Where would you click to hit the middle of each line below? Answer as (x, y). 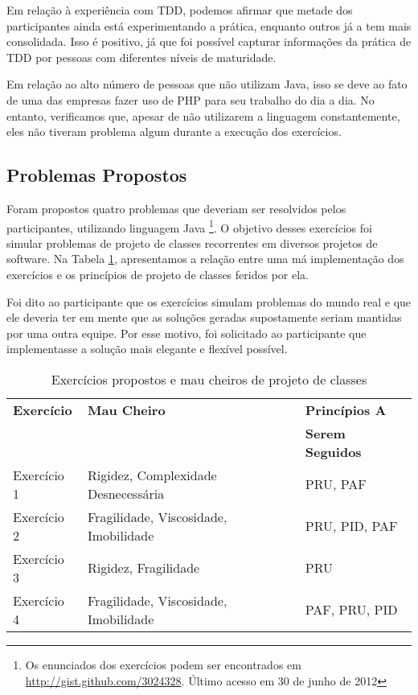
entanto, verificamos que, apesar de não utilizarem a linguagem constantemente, (203, 115)
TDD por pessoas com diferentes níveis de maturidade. (141, 57)
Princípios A (346, 409)
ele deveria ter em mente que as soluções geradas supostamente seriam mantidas (204, 317)
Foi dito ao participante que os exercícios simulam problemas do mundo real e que (209, 301)
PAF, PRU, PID (351, 610)
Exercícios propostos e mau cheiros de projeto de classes (209, 379)
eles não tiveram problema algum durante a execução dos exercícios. (174, 132)
